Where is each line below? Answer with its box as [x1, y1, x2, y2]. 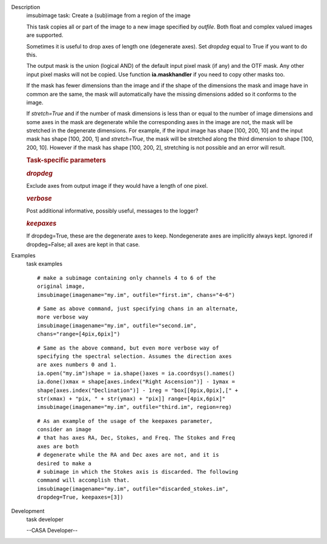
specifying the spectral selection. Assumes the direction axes [37, 353, 233, 360]
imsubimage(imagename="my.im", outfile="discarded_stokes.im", [37, 485, 229, 492]
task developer [26, 516, 64, 523]
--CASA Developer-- [26, 527, 78, 534]
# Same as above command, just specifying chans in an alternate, [37, 305, 239, 312]
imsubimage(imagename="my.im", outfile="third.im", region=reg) [37, 403, 233, 411]
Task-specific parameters [26, 156, 106, 164]
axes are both [37, 443, 79, 449]
